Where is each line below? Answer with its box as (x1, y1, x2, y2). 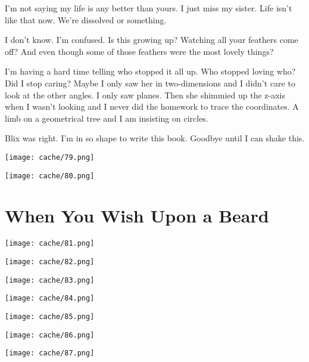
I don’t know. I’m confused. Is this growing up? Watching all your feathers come (5, 33, 298, 46)
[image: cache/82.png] (5, 258, 95, 267)
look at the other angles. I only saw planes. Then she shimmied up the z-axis (5, 88, 286, 101)
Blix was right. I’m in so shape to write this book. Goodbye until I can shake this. (5, 132, 305, 144)
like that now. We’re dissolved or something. (5, 13, 167, 26)
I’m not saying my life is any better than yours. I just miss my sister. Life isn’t (5, 2, 292, 14)
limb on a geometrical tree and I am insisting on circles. (5, 112, 208, 124)
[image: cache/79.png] (5, 153, 95, 162)
